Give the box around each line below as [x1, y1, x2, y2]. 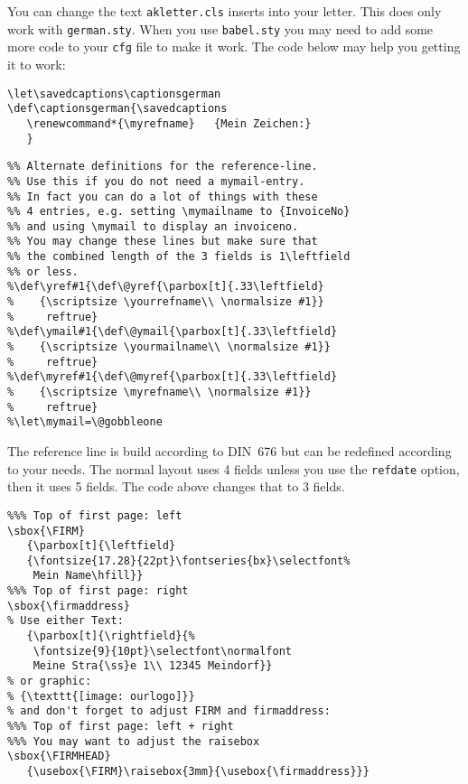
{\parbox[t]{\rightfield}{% [26, 630, 195, 643]
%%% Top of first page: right [7, 584, 189, 598]
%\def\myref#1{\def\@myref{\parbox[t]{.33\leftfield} [7, 370, 338, 384]
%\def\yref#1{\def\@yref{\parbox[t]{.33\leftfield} [7, 280, 324, 294]
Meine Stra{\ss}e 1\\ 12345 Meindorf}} [33, 659, 273, 673]
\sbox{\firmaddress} [7, 599, 131, 612]
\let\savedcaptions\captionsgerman [7, 87, 221, 100]
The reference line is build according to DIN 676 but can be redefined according [7, 442, 452, 460]
